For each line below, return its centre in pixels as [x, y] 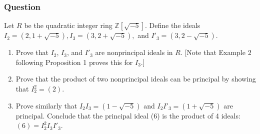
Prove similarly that [46, 105]
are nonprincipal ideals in [134, 52]
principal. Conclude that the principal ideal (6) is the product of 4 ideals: [128, 115]
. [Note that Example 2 [216, 52]
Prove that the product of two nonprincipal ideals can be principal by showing [136, 79]
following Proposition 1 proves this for [74, 62]
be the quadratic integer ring [68, 25]
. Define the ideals [173, 25]
